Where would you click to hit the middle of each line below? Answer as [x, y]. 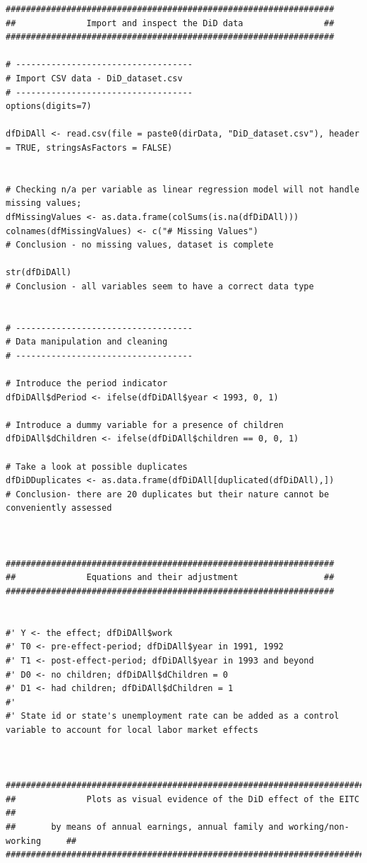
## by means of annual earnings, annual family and [145, 827]
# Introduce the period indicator [87, 384]
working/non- [319, 827]
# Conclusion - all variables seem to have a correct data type [160, 286]
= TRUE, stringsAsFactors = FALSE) [89, 147]
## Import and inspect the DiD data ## [170, 23]
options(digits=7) [49, 106]
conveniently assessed [59, 508]
